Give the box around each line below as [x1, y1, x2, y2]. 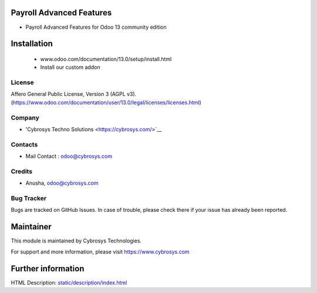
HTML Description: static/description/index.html [11, 279, 127, 286]
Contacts [11, 140, 38, 148]
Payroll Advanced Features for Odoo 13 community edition [25, 24, 167, 31]
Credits [11, 167, 32, 175]
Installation [11, 39, 53, 49]
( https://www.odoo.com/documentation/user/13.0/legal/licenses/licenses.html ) [11, 99, 202, 106]
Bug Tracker [11, 194, 47, 202]
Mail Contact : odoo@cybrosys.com [25, 153, 113, 160]
